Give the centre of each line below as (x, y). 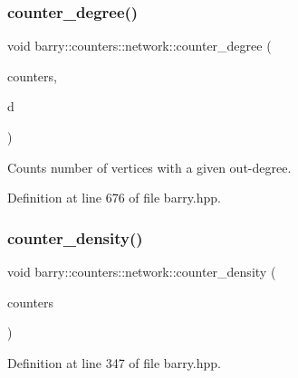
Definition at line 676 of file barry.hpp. (114, 198)
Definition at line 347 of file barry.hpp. (114, 362)
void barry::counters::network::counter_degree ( (139, 46)
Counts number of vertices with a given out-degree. (149, 167)
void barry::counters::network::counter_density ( (142, 271)
